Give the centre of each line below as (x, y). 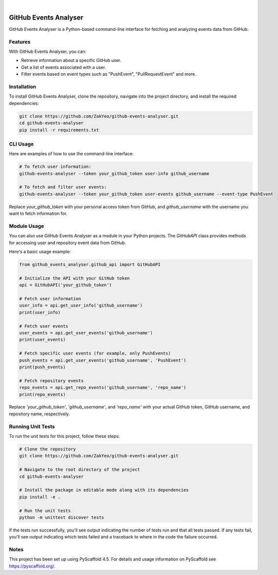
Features (20, 41)
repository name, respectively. (39, 414)
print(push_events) (42, 367)
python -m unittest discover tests (62, 517)
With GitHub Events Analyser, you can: (48, 52)
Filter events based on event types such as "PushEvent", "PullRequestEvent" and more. (109, 74)
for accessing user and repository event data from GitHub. (67, 243)
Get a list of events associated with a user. (64, 67)
